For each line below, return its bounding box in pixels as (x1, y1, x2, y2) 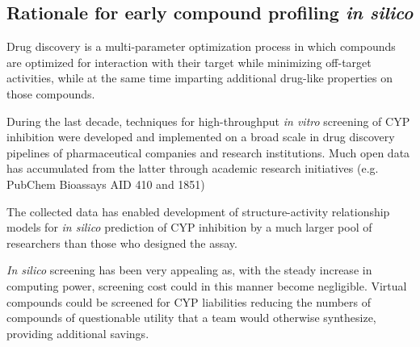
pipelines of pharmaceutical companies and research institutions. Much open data (6, 144, 410, 161)
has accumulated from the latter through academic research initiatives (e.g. (6, 160, 379, 177)
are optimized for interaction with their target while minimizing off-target (6, 53, 372, 70)
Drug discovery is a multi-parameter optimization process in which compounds (6, 38, 396, 55)
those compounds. (6, 85, 95, 102)
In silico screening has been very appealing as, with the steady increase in (6, 261, 372, 278)
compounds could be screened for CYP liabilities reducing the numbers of (6, 293, 372, 310)
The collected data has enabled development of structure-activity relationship (6, 203, 390, 219)
